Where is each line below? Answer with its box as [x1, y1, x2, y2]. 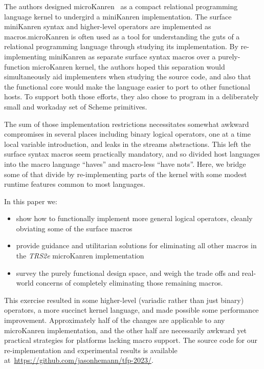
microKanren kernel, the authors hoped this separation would [32, 61, 225, 72]
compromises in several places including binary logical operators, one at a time [4, 128, 251, 139]
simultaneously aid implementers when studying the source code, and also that [4, 71, 251, 82]
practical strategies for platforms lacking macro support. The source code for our [4, 335, 258, 345]
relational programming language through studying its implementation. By [4, 41, 238, 52]
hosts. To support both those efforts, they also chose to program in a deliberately [4, 91, 259, 102]
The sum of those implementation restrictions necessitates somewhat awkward [4, 118, 249, 129]
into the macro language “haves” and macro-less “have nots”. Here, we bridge [4, 158, 246, 169]
